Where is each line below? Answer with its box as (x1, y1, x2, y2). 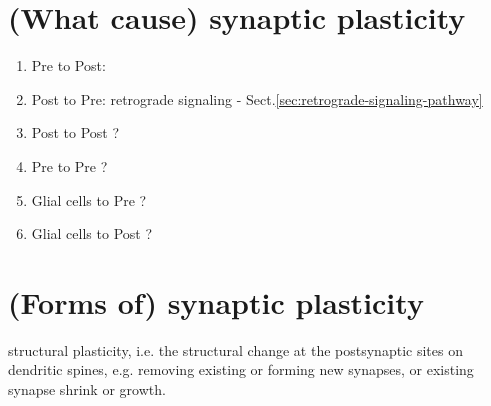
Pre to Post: (31, 55, 106, 76)
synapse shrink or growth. (8, 379, 166, 399)
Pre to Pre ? (31, 155, 108, 176)
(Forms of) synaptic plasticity (8, 281, 424, 322)
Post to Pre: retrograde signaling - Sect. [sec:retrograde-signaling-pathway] (31, 88, 483, 109)
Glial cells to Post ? (31, 223, 153, 244)
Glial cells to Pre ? (31, 189, 147, 210)
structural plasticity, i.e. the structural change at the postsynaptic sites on (8, 339, 463, 360)
